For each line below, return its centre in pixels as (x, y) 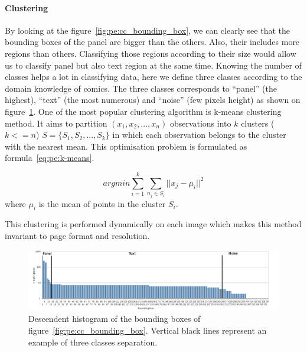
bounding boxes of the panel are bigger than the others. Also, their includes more (152, 42)
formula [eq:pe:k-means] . (50, 158)
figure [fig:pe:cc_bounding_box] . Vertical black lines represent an (148, 330)
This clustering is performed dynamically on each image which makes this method (153, 224)
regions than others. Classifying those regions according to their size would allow (151, 53)
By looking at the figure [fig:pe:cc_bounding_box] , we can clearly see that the (147, 30)
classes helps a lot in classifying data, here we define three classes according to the (153, 77)
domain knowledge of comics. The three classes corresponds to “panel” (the (141, 88)
